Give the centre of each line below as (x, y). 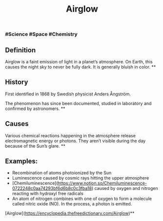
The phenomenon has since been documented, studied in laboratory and (78, 103)
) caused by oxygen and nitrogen (125, 188)
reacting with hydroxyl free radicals (48, 194)
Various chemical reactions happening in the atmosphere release (70, 135)
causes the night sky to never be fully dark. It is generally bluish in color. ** (81, 67)
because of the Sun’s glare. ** (35, 146)
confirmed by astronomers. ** (35, 109)
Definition (20, 50)
